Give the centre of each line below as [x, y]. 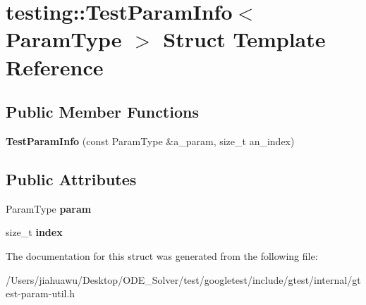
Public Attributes [71, 179]
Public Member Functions [102, 112]
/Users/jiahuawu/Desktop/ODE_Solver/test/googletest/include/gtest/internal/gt [183, 279]
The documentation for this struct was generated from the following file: [162, 255]
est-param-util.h [41, 293]
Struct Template [244, 39]
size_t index [34, 232]
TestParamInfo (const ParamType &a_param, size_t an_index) [150, 141]
